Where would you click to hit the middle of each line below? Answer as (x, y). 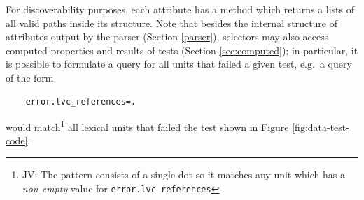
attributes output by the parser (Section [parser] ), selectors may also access (167, 37)
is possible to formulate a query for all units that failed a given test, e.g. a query (179, 64)
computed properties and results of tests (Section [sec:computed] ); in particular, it (182, 50)
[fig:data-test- (321, 126)
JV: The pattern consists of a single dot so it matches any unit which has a (183, 174)
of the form (30, 77)
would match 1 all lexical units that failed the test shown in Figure (147, 126)
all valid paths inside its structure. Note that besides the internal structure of (172, 23)
